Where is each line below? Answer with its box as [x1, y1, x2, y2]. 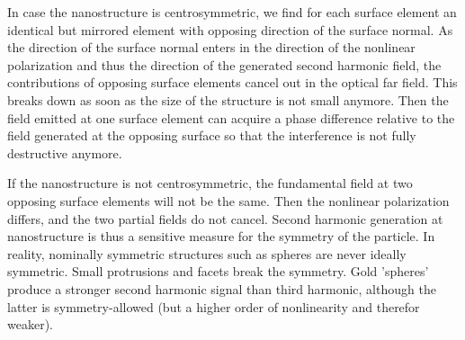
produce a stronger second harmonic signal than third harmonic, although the [7, 279, 436, 298]
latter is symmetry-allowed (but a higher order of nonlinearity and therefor [7, 297, 420, 316]
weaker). [7, 315, 53, 334]
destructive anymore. [7, 143, 122, 162]
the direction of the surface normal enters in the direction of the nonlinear [7, 38, 416, 57]
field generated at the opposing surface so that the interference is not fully [7, 126, 416, 145]
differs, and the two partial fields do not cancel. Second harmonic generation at [7, 209, 443, 228]
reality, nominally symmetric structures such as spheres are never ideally [7, 244, 407, 263]
